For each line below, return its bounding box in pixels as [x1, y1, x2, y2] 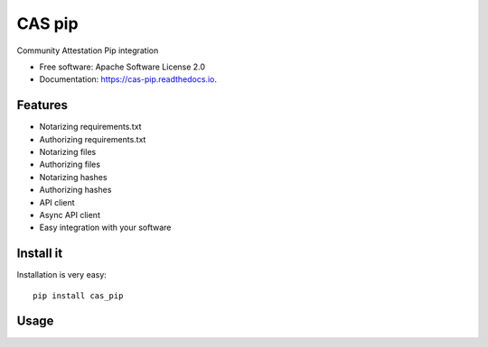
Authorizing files [39, 159, 101, 170]
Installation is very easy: [16, 269, 108, 280]
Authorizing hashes [39, 185, 112, 196]
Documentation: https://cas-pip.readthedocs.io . [39, 74, 217, 85]
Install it [16, 246, 63, 261]
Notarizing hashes [39, 171, 108, 182]
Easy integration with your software [39, 222, 172, 233]
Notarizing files [39, 147, 97, 158]
